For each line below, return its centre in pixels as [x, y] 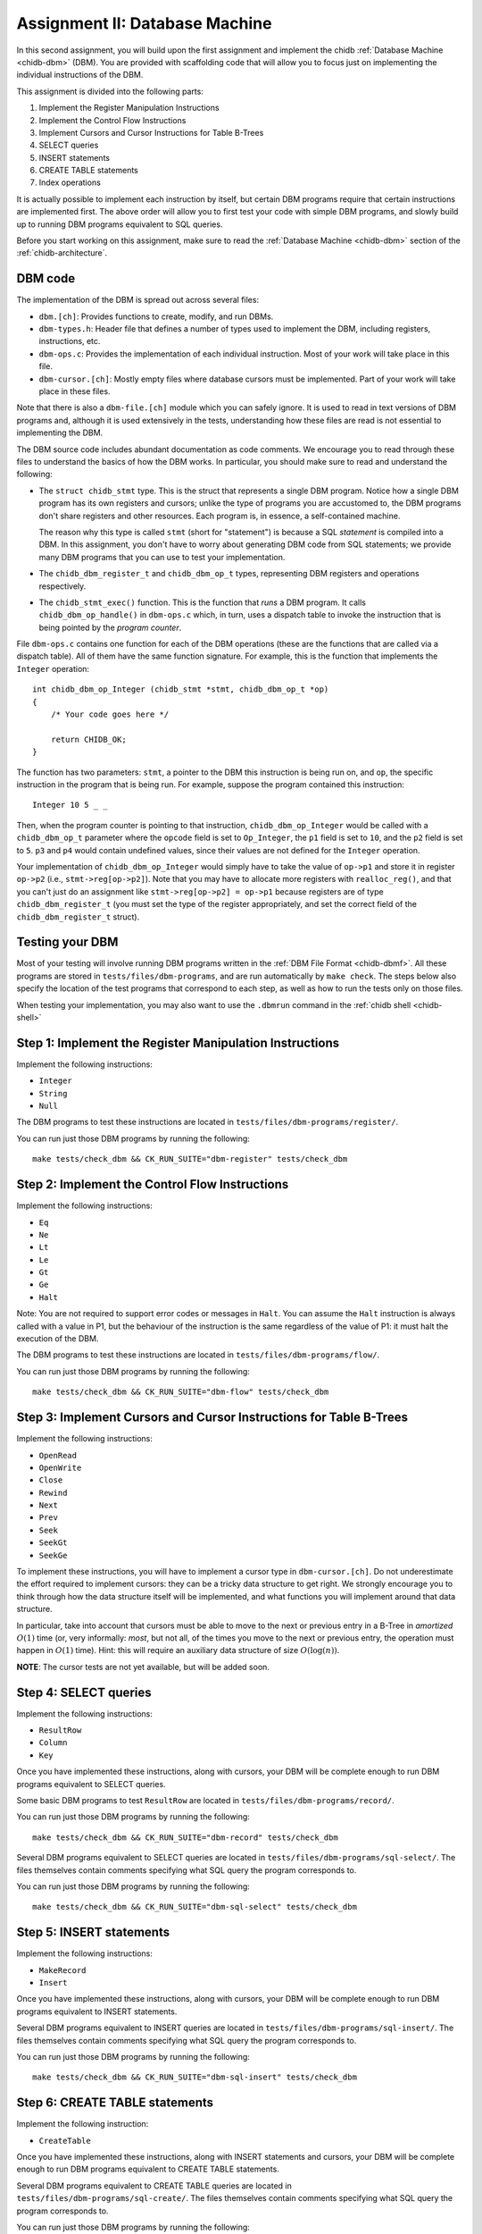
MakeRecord [62, 1970]
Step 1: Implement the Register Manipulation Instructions [178, 1042]
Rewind [53, 1493]
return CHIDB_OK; [88, 739]
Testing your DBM [67, 942]
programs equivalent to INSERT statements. [97, 2011]
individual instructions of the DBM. [80, 75]
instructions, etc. [70, 341]
